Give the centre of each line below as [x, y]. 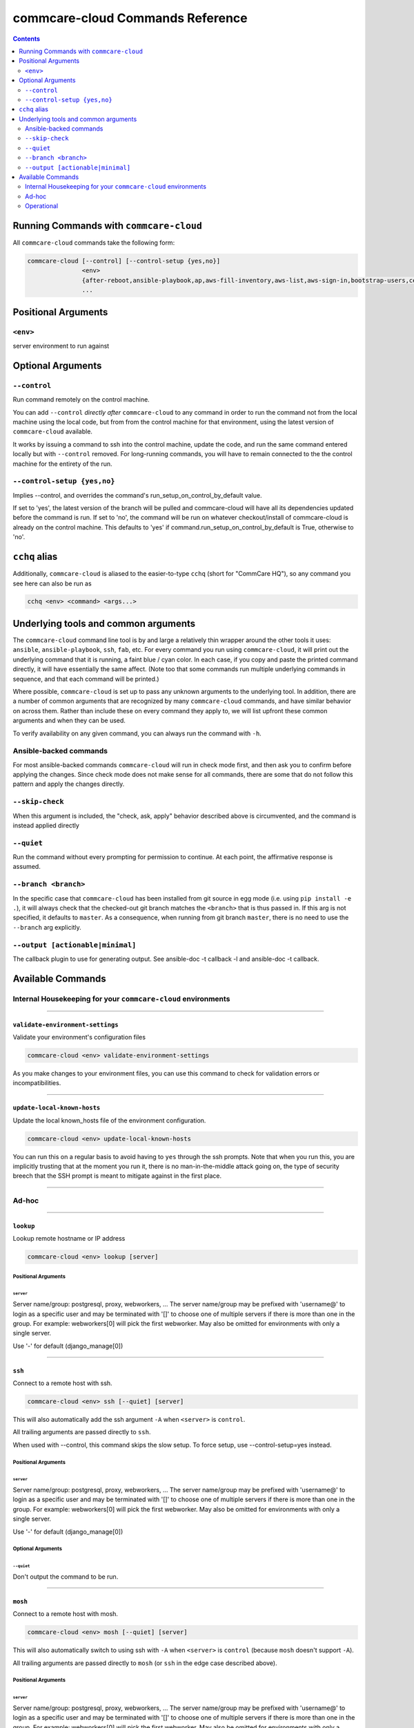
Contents [27, 39]
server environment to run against [61, 346]
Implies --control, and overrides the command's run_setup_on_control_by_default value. [137, 495]
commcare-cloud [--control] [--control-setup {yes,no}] [124, 261]
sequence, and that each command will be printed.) [86, 679]
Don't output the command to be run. [66, 1577]
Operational [42, 206]
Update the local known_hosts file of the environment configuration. [109, 1120]
